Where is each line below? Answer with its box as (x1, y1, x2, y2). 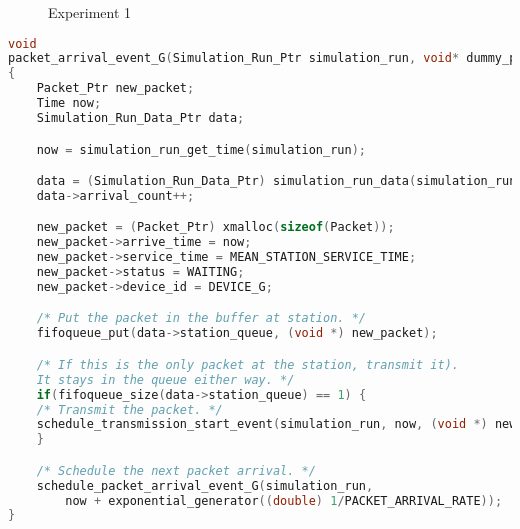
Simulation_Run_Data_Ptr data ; (36, 110, 245, 125)
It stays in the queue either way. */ (36, 372, 295, 387)
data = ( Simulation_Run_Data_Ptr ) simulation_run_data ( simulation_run (36, 174, 517, 189)
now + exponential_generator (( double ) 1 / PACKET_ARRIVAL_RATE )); (65, 493, 503, 508)
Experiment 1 (48, 2, 132, 22)
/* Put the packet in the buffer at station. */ (36, 311, 366, 326)
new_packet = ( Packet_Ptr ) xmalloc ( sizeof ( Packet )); (36, 220, 395, 235)
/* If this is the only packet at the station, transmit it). (36, 357, 460, 372)
